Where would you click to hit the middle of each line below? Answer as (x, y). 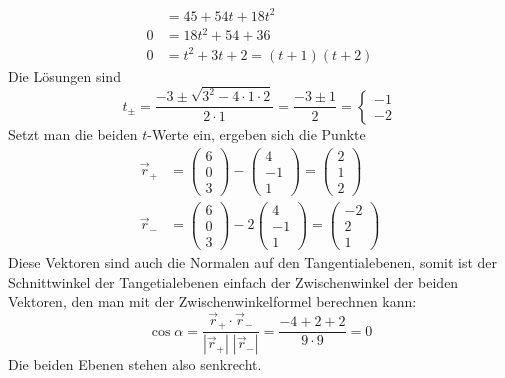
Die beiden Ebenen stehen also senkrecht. (135, 364)
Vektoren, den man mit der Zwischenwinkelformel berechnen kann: (212, 301)
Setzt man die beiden (73, 133)
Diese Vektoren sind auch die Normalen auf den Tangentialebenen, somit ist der (253, 261)
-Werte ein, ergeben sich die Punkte (256, 133)
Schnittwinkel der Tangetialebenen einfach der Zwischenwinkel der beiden (233, 281)
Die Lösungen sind (64, 75)
